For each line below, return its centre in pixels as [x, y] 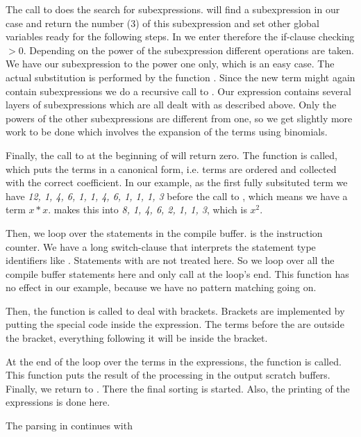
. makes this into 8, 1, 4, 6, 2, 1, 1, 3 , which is [148, 209]
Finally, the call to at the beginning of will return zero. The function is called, [171, 155]
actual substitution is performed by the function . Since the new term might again [180, 77]
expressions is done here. [58, 402]
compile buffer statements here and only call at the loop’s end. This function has [177, 273]
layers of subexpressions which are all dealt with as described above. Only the [171, 105]
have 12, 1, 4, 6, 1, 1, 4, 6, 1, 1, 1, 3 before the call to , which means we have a [177, 196]
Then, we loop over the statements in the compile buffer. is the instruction [164, 232]
